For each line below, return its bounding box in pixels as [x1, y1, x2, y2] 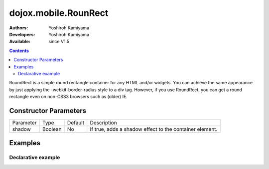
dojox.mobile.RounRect [9, 7, 109, 18]
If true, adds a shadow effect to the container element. [90, 125, 218, 132]
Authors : [9, 25, 28, 31]
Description [90, 119, 117, 126]
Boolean [42, 125, 62, 132]
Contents [9, 48, 29, 54]
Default [67, 119, 85, 126]
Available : [9, 39, 31, 45]
